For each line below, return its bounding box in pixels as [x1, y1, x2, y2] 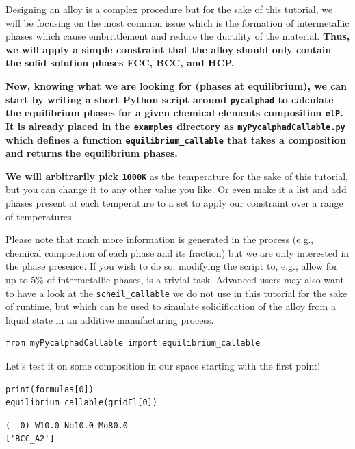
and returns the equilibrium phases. [5, 146, 178, 160]
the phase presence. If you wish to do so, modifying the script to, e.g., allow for [5, 259, 338, 273]
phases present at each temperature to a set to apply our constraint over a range [5, 196, 343, 210]
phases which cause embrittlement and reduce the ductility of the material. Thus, [5, 29, 350, 43]
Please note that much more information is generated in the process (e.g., [5, 232, 314, 246]
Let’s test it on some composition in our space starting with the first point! [5, 359, 321, 373]
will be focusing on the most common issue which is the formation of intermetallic [5, 15, 350, 29]
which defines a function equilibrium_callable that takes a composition [5, 132, 346, 146]
